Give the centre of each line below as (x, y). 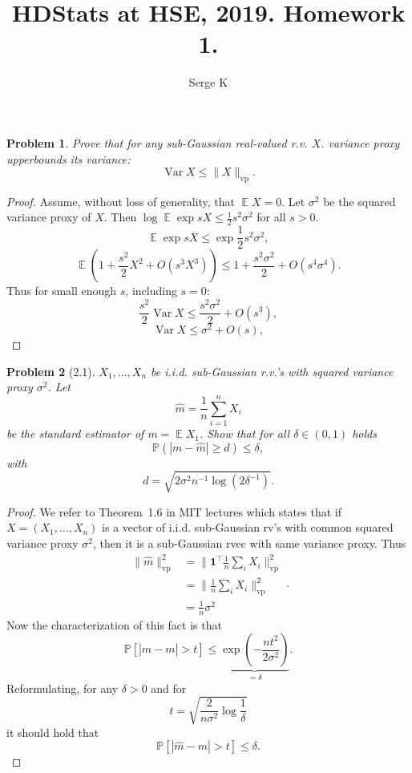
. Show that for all (244, 433)
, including (151, 291)
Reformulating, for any (63, 688)
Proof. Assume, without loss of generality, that (121, 201)
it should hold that (53, 732)
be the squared (359, 201)
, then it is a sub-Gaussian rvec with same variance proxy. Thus (249, 543)
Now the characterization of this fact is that (114, 624)
